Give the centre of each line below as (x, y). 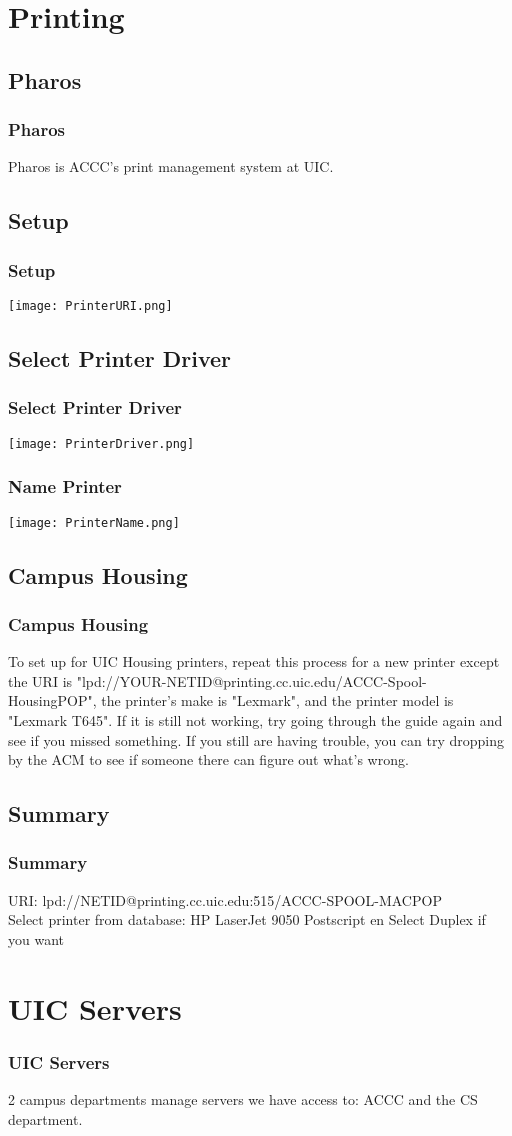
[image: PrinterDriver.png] (101, 443)
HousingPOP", (52, 700)
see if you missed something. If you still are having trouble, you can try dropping (256, 739)
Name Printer (65, 486)
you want (36, 938)
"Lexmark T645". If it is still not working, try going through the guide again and (255, 719)
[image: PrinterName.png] (94, 522)
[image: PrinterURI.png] (90, 305)
